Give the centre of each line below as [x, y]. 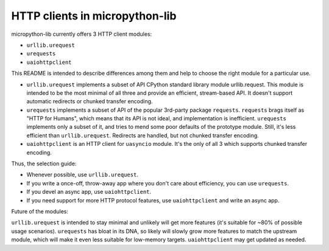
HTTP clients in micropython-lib [94, 16]
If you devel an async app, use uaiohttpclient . [89, 192]
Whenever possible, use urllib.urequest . [82, 175]
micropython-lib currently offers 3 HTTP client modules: [82, 34]
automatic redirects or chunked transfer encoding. [90, 101]
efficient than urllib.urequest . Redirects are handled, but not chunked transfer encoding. [143, 135]
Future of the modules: [40, 211]
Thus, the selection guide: [44, 163]
